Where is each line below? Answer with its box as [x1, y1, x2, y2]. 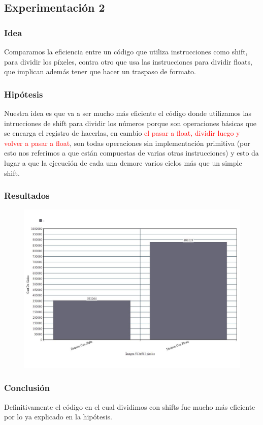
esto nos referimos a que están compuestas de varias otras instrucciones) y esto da [4, 147, 259, 158]
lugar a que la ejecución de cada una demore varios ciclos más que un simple [4, 157, 242, 168]
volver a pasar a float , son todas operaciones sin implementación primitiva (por [4, 137, 250, 148]
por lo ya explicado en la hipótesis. [4, 411, 112, 422]
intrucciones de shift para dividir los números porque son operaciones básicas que [4, 117, 257, 128]
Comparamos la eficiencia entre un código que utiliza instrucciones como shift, [4, 46, 248, 56]
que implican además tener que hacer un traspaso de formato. [4, 66, 196, 77]
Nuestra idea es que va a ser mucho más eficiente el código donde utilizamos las [4, 108, 251, 118]
